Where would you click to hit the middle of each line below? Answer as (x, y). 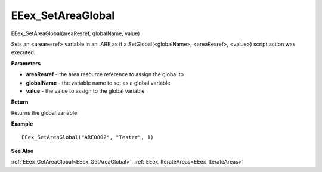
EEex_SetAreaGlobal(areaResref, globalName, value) (75, 33)
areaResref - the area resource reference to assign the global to (105, 74)
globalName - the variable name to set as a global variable (98, 83)
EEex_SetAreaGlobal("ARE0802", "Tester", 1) (88, 137)
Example (22, 124)
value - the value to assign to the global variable (86, 91)
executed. (23, 52)
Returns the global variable (44, 112)
